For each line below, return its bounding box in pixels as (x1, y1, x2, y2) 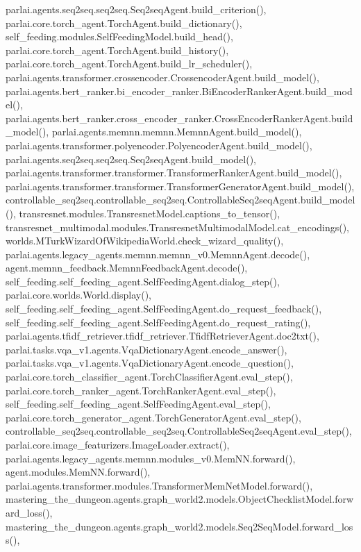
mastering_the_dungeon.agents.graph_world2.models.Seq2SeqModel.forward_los (6, 519, 353, 533)
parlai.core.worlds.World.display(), (6, 287, 151, 302)
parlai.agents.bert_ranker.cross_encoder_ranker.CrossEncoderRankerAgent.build (6, 110, 353, 125)
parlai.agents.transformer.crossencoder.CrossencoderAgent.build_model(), (6, 69, 319, 84)
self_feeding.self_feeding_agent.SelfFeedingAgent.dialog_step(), (6, 274, 280, 288)
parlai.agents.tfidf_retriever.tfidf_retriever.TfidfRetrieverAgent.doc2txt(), (6, 328, 319, 343)
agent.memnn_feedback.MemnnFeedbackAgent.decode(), (6, 260, 248, 275)
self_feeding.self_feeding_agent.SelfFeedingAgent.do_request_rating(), (6, 315, 311, 329)
